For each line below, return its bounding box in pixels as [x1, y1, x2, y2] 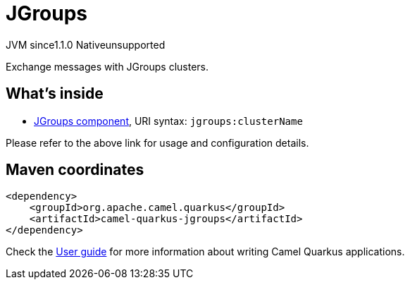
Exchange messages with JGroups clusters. [6, 60, 209, 73]
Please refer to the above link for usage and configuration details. [6, 136, 309, 149]
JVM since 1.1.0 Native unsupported [6, 38, 166, 51]
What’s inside [6, 85, 104, 103]
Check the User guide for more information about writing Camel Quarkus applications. [6, 245, 405, 258]
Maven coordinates [6, 161, 144, 179]
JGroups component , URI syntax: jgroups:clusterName [34, 114, 303, 127]
